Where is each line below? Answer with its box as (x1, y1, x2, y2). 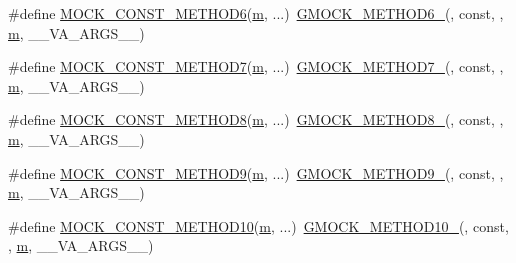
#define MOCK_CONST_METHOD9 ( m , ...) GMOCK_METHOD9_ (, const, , (8, 162, 504, 183)
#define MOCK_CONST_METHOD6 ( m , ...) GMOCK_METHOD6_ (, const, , (8, 3, 504, 23)
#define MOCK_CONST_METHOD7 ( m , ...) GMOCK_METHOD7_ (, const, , (8, 56, 504, 77)
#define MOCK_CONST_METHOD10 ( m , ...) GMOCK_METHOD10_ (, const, (8, 215, 509, 236)
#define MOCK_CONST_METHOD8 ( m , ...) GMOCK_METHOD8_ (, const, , (8, 109, 504, 130)
